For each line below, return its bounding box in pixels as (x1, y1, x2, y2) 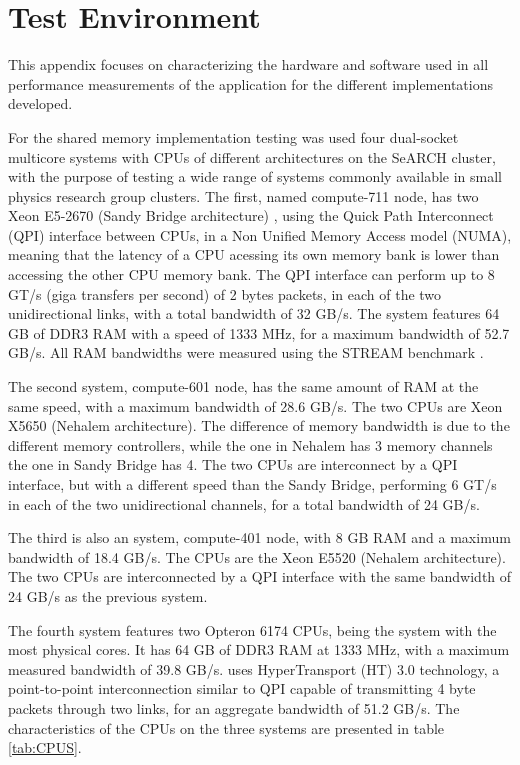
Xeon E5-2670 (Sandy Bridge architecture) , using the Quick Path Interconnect (8, 205, 494, 226)
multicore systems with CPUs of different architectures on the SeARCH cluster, (8, 146, 496, 167)
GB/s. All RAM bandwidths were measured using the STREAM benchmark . (8, 342, 484, 363)
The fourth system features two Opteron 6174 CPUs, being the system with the (8, 619, 497, 640)
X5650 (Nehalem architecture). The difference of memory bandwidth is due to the (8, 415, 510, 436)
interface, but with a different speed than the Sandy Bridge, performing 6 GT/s (8, 474, 497, 494)
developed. (8, 93, 73, 114)
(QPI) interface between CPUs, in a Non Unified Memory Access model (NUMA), (8, 224, 512, 245)
